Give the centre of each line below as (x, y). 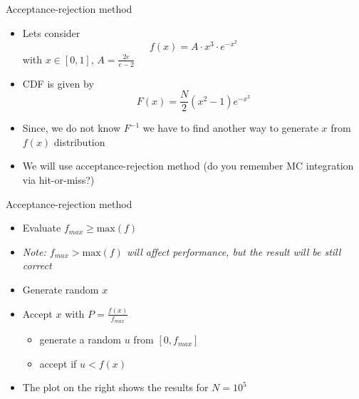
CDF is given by (58, 83)
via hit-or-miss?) (58, 180)
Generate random (61, 290)
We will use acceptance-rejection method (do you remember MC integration (188, 166)
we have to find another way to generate (230, 128)
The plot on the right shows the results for (115, 387)
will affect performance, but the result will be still (234, 251)
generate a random (80, 340)
